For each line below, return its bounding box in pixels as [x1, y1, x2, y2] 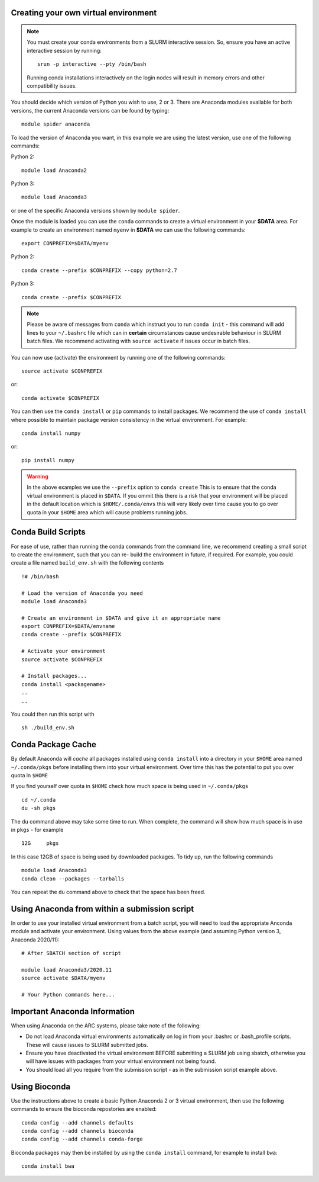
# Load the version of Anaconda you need [21, 590, 143, 597]
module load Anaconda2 [21, 166, 87, 174]
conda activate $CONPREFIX [21, 395, 100, 401]
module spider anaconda [21, 121, 90, 127]
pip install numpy [21, 457, 75, 463]
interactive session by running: [27, 47, 102, 54]
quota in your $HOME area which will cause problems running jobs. [27, 508, 188, 515]
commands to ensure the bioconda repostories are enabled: [11, 1106, 157, 1113]
